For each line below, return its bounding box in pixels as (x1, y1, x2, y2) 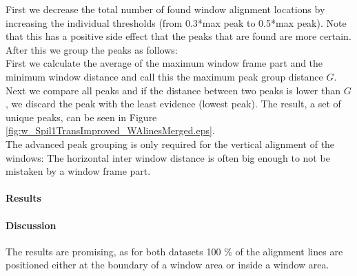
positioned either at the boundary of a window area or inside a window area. (6, 257, 329, 272)
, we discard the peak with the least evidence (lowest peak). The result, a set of (6, 96, 341, 111)
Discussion (6, 217, 57, 232)
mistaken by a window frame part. (6, 164, 151, 178)
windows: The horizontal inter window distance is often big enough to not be (6, 150, 330, 164)
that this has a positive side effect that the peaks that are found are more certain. (6, 29, 351, 43)
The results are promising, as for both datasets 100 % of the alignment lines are (6, 244, 343, 258)
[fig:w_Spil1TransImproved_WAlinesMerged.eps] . (6, 123, 215, 138)
